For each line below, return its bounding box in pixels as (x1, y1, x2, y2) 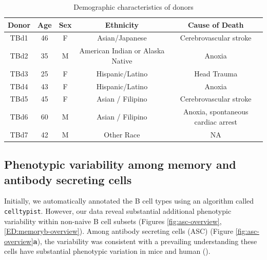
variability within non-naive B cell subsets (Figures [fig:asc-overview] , (4, 215, 222, 226)
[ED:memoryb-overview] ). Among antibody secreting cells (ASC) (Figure (4, 226, 234, 236)
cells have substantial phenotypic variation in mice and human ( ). (4, 246, 211, 256)
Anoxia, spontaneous (183, 106, 249, 117)
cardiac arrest (194, 116, 237, 127)
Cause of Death (187, 19, 244, 30)
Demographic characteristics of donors (73, 2, 194, 12)
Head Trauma (194, 68, 238, 78)
